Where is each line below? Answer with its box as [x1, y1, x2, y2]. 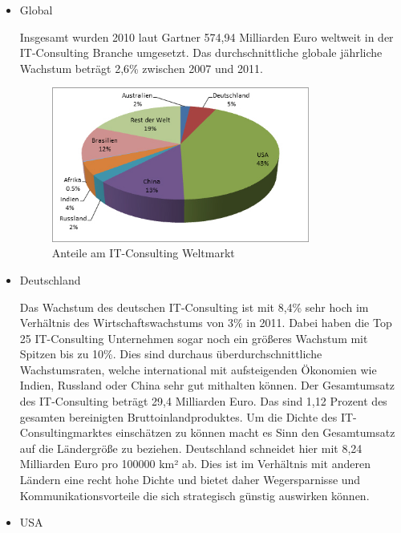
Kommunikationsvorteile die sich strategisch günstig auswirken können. [19, 487, 370, 503]
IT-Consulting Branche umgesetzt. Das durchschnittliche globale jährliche [19, 44, 383, 61]
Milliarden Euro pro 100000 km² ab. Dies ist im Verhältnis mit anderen [19, 455, 371, 472]
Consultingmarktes [19, 424, 112, 441]
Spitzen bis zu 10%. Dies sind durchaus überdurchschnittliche [19, 345, 322, 362]
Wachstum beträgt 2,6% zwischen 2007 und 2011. [19, 59, 263, 76]
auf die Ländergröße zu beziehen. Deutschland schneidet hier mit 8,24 [19, 439, 363, 456]
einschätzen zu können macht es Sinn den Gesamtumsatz [115, 424, 395, 441]
